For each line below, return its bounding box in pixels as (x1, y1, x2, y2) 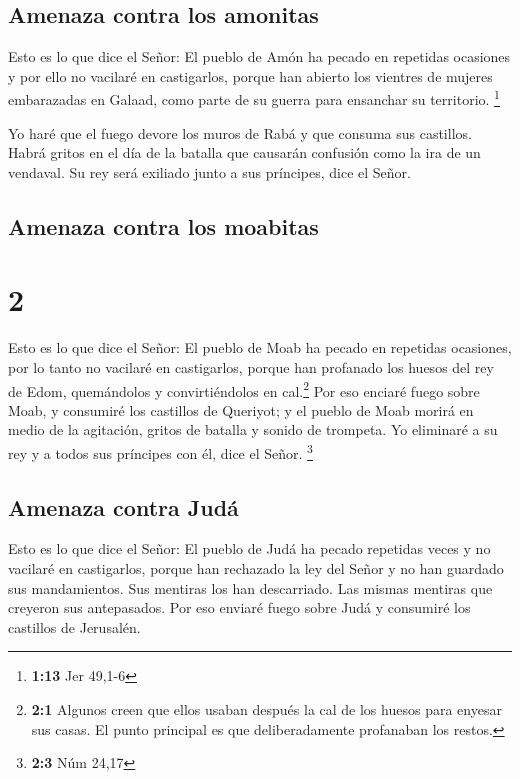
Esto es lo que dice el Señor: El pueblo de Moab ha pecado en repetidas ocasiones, (8, 337, 512, 358)
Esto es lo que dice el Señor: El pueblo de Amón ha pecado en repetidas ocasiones (8, 46, 511, 67)
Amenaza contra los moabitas (8, 210, 319, 241)
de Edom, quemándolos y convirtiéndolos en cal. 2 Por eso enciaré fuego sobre (8, 377, 480, 401)
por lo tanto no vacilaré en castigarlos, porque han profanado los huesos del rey (8, 356, 494, 377)
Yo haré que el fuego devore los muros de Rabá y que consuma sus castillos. (8, 122, 472, 143)
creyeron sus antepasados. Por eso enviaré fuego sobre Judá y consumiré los (8, 597, 471, 618)
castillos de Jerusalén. (8, 616, 141, 637)
